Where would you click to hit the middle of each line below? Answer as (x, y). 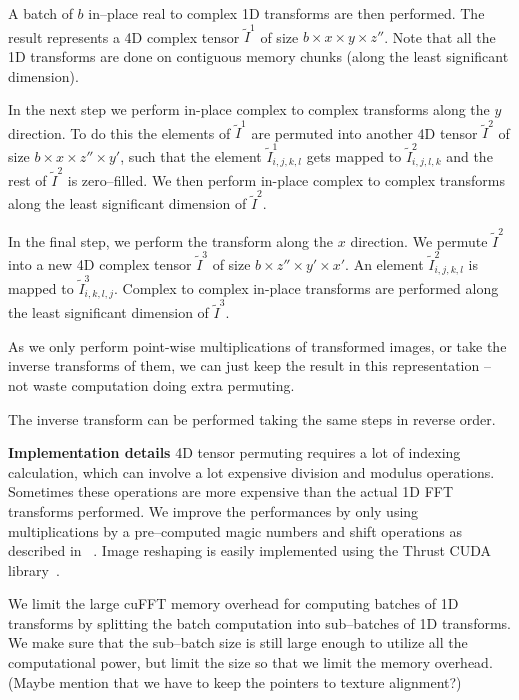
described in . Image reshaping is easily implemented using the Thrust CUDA (249, 550)
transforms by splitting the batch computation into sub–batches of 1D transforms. (259, 622)
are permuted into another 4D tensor (364, 132)
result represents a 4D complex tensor (124, 36)
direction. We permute (419, 240)
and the (469, 155)
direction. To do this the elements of (119, 132)
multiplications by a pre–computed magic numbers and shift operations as (235, 530)
